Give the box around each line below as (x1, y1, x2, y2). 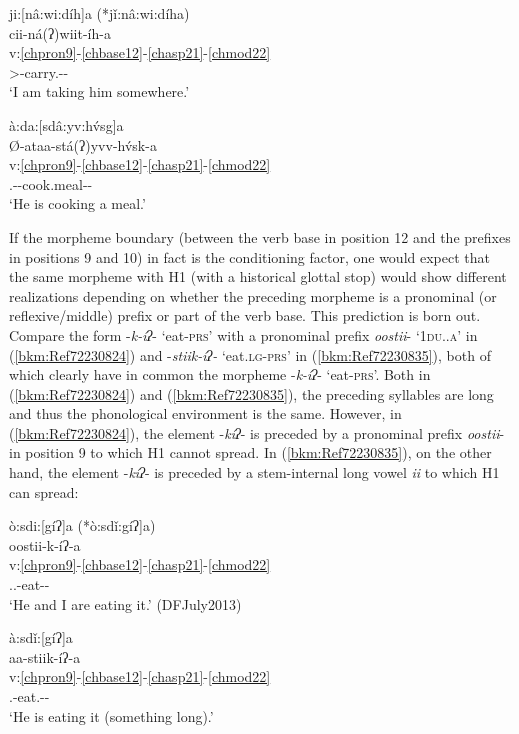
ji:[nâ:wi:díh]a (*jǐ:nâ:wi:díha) (9, 3, 190, 23)
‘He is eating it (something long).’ (9, 705, 214, 726)
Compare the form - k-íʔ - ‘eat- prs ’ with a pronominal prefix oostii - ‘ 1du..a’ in (9, 324, 478, 345)
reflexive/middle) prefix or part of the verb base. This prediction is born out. (9, 305, 481, 326)
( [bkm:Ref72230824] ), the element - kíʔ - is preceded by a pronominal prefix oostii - (9, 422, 505, 443)
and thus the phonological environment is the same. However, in (9, 403, 402, 424)
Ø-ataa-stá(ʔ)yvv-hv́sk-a (9, 134, 157, 155)
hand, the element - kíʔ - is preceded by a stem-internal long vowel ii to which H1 (9, 462, 500, 483)
